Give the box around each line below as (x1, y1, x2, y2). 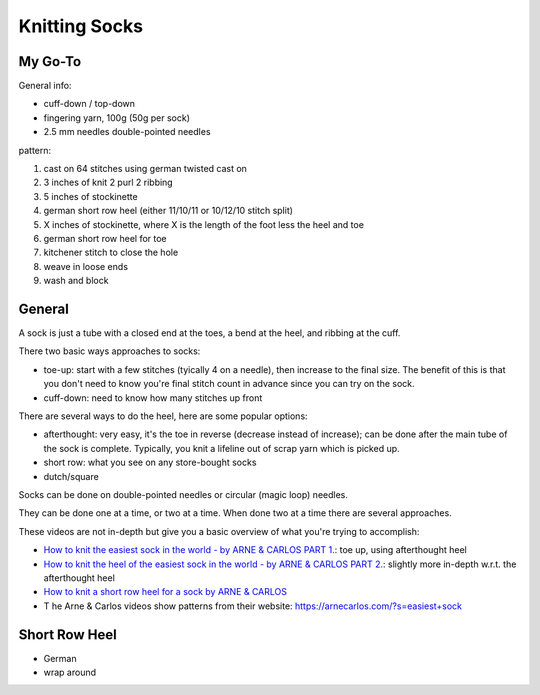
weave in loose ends (43, 260, 129, 272)
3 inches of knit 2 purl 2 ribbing (43, 176, 174, 189)
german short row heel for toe (43, 232, 167, 244)
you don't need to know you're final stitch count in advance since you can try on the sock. (43, 378, 415, 390)
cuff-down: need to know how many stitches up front (43, 391, 263, 404)
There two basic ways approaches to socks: (18, 345, 201, 357)
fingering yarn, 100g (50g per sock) (43, 111, 190, 124)
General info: (18, 80, 72, 92)
